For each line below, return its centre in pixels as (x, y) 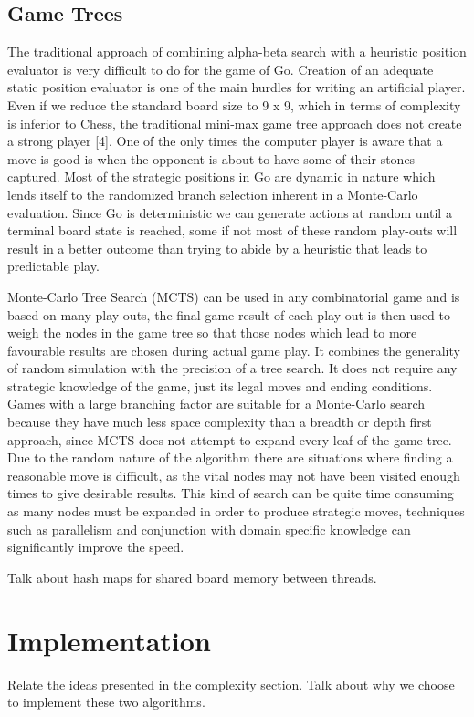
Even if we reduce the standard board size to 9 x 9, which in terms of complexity (234, 104)
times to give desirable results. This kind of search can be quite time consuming (231, 493)
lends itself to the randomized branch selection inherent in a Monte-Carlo (213, 194)
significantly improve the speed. (96, 547)
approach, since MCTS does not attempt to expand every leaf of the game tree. (230, 439)
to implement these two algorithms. (106, 702)
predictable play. (53, 266)
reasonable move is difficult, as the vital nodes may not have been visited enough (234, 475)
